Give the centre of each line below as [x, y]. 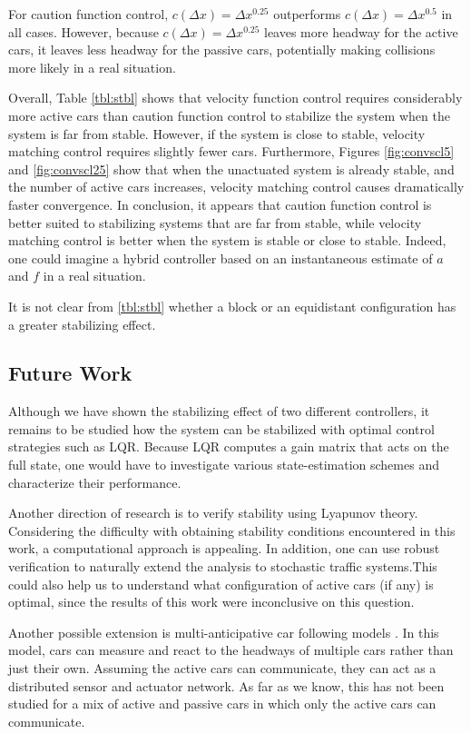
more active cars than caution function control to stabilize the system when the [229, 115]
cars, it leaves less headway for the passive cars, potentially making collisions [222, 50]
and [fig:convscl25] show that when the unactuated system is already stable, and [231, 169]
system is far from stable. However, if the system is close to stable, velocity [217, 133]
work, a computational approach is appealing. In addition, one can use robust [224, 548]
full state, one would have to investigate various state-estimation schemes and [224, 465]
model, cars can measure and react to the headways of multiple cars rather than [231, 650]
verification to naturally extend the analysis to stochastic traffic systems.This [223, 566]
